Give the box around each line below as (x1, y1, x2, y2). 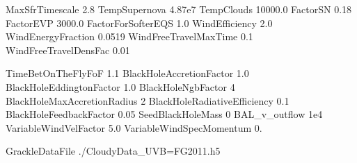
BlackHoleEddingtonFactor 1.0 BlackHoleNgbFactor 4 (6, 79, 235, 94)
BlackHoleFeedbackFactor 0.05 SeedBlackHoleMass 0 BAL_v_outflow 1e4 (6, 107, 323, 121)
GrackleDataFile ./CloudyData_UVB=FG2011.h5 (6, 144, 221, 158)
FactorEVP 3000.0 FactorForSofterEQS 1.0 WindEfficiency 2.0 (6, 15, 273, 30)
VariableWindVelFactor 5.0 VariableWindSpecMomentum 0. (6, 120, 262, 135)
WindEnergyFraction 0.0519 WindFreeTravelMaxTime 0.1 (6, 29, 253, 44)
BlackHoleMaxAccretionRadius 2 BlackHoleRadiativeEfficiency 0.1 (6, 93, 289, 108)
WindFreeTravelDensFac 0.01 (6, 42, 130, 57)
